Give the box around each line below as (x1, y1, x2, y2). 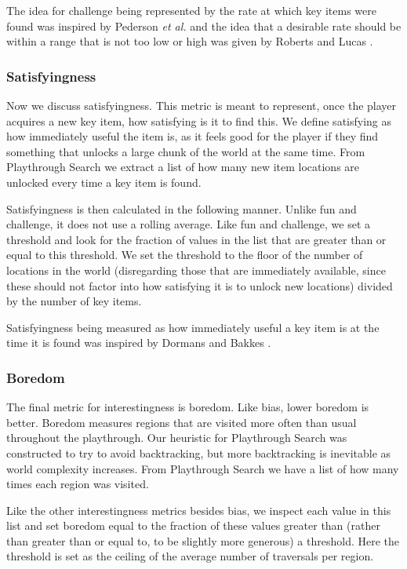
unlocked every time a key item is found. (6, 173, 202, 190)
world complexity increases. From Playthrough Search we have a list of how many (6, 460, 399, 476)
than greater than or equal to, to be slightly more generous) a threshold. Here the (6, 532, 400, 549)
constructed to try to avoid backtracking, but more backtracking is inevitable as (6, 444, 391, 461)
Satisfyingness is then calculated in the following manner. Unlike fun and (6, 200, 357, 217)
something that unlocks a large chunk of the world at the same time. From (6, 143, 365, 159)
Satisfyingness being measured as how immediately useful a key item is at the (6, 319, 380, 335)
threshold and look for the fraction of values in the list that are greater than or (6, 231, 387, 247)
